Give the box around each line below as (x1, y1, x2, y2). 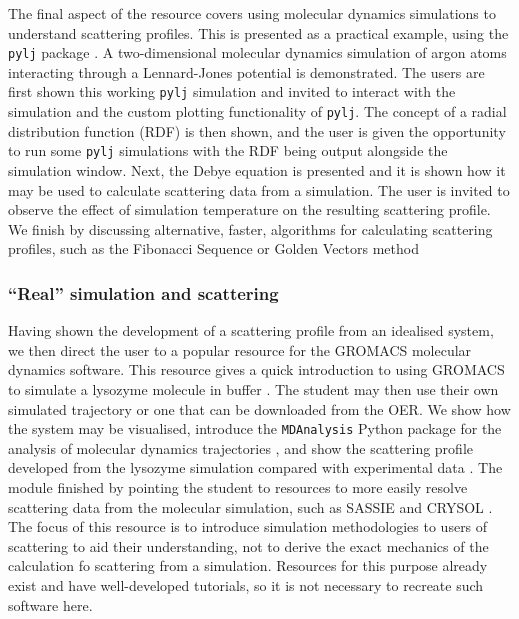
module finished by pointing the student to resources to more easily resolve (8, 477, 468, 497)
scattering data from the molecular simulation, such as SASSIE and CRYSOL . (8, 496, 493, 517)
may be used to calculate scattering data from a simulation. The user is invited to (8, 179, 510, 200)
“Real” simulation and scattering (8, 280, 279, 305)
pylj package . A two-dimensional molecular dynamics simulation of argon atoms (8, 42, 507, 63)
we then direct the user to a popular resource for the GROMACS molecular (8, 339, 472, 360)
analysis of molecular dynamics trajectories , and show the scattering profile (8, 437, 473, 458)
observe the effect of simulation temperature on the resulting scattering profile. (8, 199, 491, 220)
